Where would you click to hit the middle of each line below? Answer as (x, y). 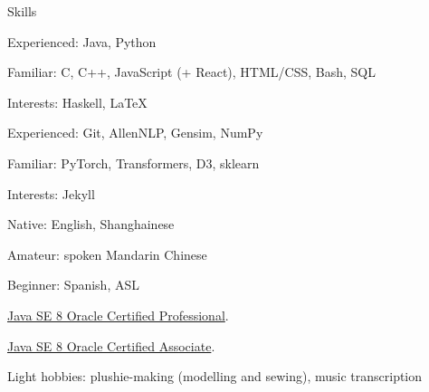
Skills (22, 11)
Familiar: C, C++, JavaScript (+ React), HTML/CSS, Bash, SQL (191, 72)
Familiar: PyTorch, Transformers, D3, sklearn (133, 163)
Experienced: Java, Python (82, 41)
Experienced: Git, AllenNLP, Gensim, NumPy (135, 133)
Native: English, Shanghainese (91, 224)
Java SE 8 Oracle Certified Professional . (118, 315)
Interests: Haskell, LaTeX (77, 102)
